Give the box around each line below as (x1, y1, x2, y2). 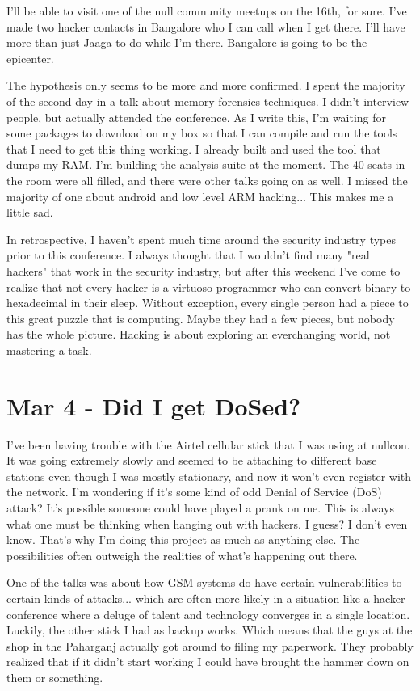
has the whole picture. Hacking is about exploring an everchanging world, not (6, 326, 391, 343)
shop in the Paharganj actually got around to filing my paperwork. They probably (6, 637, 414, 654)
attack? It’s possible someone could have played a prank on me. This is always (6, 499, 395, 516)
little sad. (6, 204, 53, 221)
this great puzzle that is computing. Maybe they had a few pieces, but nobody (6, 310, 395, 327)
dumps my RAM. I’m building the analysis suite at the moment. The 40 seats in (6, 156, 405, 173)
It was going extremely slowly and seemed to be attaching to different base (6, 452, 377, 469)
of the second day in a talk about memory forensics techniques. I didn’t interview (6, 92, 409, 109)
